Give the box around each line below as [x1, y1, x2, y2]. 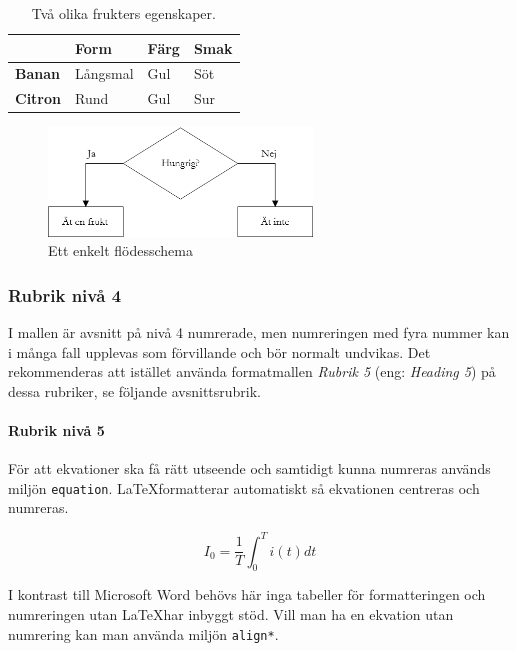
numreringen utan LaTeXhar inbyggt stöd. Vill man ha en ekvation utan [8, 603, 454, 624]
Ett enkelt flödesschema [48, 240, 193, 261]
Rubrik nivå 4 [8, 282, 122, 307]
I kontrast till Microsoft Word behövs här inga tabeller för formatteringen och [8, 584, 486, 605]
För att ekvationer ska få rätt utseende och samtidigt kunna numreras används [8, 458, 491, 479]
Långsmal [75, 63, 134, 84]
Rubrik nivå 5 [8, 420, 105, 440]
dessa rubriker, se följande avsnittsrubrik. [8, 380, 262, 401]
